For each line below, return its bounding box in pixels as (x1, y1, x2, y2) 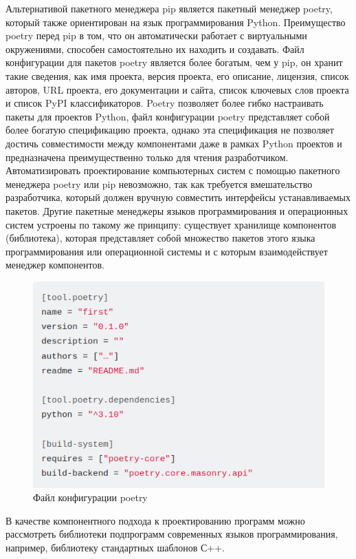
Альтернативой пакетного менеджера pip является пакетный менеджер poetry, (5, 1, 333, 15)
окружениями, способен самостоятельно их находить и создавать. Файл (5, 41, 304, 56)
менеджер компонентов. (5, 257, 104, 272)
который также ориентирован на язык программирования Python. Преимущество (5, 14, 346, 29)
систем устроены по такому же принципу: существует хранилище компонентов (5, 217, 336, 231)
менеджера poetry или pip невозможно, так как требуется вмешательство (5, 176, 313, 191)
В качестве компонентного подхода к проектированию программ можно (5, 513, 305, 527)
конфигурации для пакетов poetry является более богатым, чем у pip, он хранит (5, 55, 343, 70)
